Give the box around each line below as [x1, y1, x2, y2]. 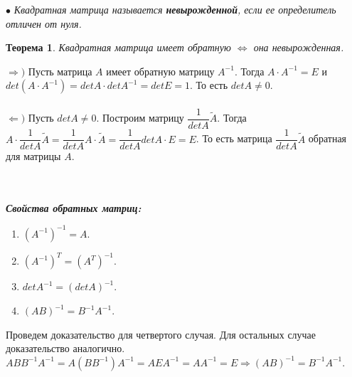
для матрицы [6, 149, 61, 164]
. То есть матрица [196, 131, 272, 146]
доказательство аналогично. [6, 341, 125, 356]
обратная [308, 131, 347, 146]
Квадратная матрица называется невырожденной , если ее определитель [14, 2, 336, 16]
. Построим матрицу [96, 110, 184, 125]
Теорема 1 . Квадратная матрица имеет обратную [6, 40, 231, 55]
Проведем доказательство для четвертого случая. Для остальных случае [6, 326, 316, 341]
